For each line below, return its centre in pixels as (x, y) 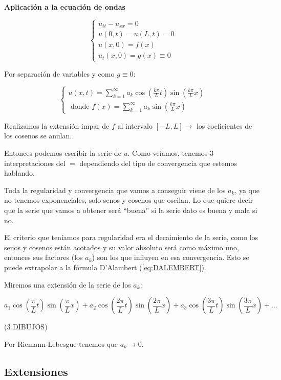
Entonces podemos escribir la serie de (63, 153)
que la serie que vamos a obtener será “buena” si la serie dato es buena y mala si (131, 210)
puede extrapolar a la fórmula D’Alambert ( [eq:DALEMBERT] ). (105, 267)
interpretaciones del (35, 163)
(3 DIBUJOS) (26, 327)
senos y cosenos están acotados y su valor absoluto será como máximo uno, (122, 247)
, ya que (247, 190)
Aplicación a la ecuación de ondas (65, 7)
